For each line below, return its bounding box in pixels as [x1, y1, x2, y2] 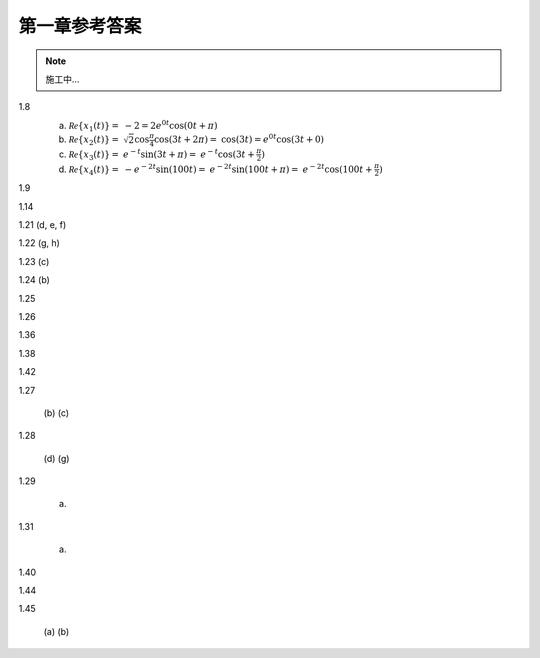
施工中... [45, 73, 80, 85]
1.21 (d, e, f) [18, 219, 67, 230]
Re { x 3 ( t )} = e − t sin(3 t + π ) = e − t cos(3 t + [68, 147, 255, 162]
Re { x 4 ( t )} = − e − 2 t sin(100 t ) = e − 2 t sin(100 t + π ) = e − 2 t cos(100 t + [68, 161, 373, 177]
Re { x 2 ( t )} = [68, 134, 120, 147]
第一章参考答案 [18, 15, 142, 37]
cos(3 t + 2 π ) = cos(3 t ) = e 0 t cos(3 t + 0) [153, 132, 325, 145]
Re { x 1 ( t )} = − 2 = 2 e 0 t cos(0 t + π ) [68, 118, 218, 134]
